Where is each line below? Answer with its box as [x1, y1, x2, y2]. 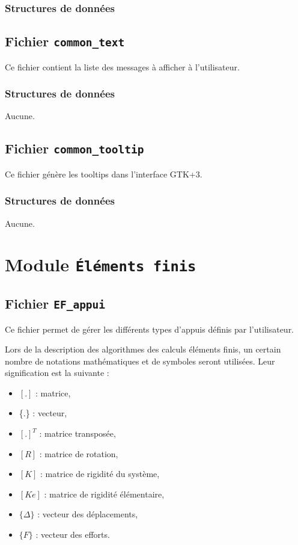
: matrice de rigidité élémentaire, [44, 487, 165, 500]
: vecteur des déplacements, [37, 508, 138, 520]
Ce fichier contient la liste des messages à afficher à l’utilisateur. [5, 60, 240, 73]
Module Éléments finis [5, 252, 196, 277]
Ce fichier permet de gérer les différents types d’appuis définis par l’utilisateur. [5, 322, 294, 335]
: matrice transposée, [39, 427, 116, 440]
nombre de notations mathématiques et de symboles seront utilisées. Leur [5, 354, 275, 367]
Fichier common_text [5, 32, 125, 51]
